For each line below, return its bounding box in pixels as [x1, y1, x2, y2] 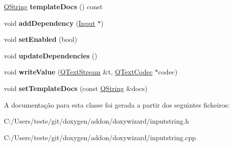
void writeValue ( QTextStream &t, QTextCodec [4, 67, 153, 77]
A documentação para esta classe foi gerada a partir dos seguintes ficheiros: [4, 99, 230, 109]
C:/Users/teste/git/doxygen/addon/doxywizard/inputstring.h [4, 116, 189, 126]
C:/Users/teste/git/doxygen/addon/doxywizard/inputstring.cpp [4, 132, 196, 142]
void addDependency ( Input [4, 18, 95, 28]
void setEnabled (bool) [4, 34, 77, 44]
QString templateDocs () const [4, 1, 103, 11]
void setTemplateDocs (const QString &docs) [4, 83, 148, 93]
